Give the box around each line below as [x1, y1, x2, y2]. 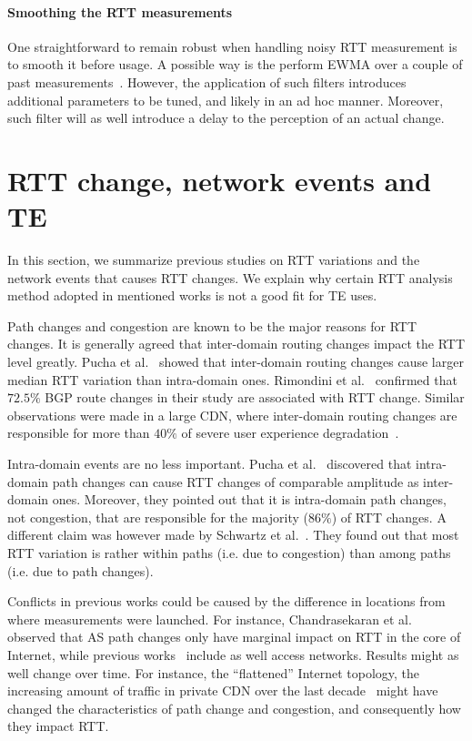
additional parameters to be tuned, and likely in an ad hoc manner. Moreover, [7, 90, 444, 109]
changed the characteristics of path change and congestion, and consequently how [7, 698, 461, 717]
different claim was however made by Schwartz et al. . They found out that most [7, 525, 459, 544]
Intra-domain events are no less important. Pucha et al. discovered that [7, 454, 412, 473]
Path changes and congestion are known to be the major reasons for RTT [7, 316, 417, 335]
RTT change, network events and [7, 161, 432, 198]
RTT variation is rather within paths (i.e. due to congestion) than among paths [7, 543, 451, 562]
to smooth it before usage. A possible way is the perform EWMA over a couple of [7, 55, 463, 74]
